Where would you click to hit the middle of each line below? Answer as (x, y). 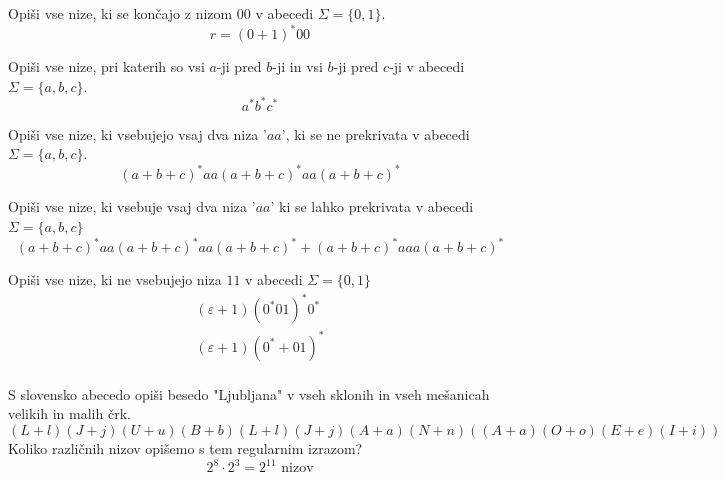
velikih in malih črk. (69, 413)
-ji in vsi (297, 66)
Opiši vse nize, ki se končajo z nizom (120, 13)
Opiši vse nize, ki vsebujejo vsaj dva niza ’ (137, 133)
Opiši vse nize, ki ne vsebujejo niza (115, 279)
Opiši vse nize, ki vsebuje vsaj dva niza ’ (132, 206)
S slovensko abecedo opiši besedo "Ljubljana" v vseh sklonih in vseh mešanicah (249, 393)
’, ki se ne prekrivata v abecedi (375, 133)
